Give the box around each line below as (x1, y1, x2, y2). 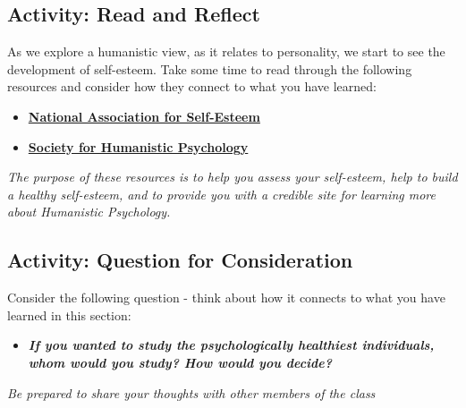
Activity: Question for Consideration (7, 246, 353, 274)
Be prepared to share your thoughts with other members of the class (7, 383, 376, 402)
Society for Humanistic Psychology (28, 137, 249, 156)
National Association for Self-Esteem (28, 106, 260, 125)
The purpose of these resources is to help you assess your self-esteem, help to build (7, 167, 458, 186)
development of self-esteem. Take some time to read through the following (7, 59, 412, 78)
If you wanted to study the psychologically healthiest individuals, (28, 336, 435, 354)
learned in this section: (7, 305, 131, 324)
